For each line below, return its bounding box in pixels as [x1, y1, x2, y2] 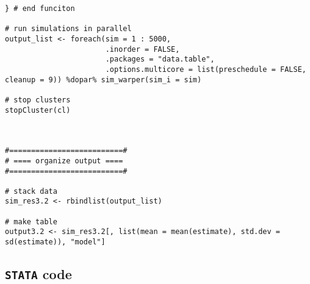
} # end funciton [5, 4, 75, 13]
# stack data [5, 186, 57, 196]
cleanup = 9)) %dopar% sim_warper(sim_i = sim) [5, 75, 202, 84]
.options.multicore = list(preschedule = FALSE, [105, 65, 306, 74]
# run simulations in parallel [5, 24, 132, 34]
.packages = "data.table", [105, 55, 215, 64]
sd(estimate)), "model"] [5, 238, 106, 247]
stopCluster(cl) [5, 105, 71, 115]
